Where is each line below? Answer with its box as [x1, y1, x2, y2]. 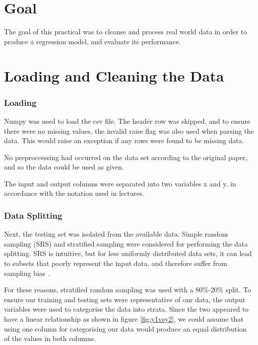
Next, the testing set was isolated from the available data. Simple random [4, 229, 228, 239]
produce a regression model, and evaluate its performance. [4, 36, 181, 46]
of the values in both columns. [4, 333, 96, 344]
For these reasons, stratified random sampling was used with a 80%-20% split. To [4, 284, 251, 295]
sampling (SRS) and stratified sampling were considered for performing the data [4, 238, 248, 249]
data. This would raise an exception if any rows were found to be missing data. [4, 135, 244, 146]
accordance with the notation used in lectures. [4, 188, 144, 198]
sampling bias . [4, 267, 50, 278]
